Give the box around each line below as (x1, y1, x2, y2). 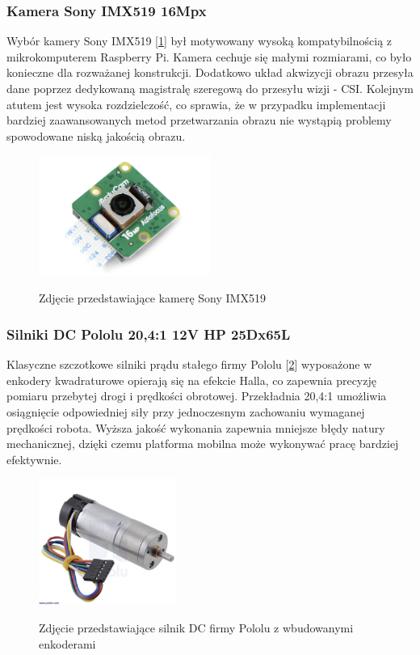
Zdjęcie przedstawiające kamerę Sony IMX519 (39, 289, 266, 306)
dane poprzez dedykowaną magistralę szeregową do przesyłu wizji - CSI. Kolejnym (6, 80, 414, 96)
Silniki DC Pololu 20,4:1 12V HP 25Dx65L (6, 323, 291, 344)
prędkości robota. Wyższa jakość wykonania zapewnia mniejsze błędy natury (6, 419, 385, 436)
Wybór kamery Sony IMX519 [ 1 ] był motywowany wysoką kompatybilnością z (6, 32, 393, 49)
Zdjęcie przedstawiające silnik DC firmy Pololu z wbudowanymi (39, 619, 354, 636)
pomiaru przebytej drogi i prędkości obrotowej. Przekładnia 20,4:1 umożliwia (6, 387, 387, 404)
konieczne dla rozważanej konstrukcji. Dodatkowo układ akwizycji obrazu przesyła (6, 64, 414, 81)
